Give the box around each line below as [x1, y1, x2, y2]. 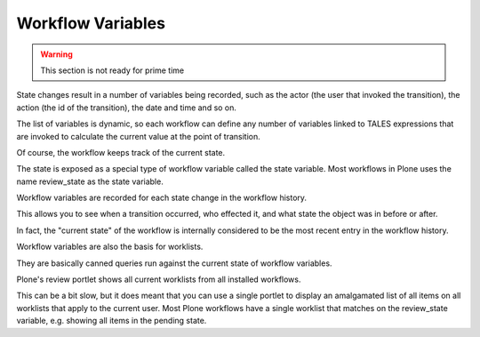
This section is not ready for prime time [40, 65, 185, 76]
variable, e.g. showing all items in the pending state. [16, 316, 207, 326]
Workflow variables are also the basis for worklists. [16, 241, 204, 253]
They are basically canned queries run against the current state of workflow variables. [16, 258, 332, 269]
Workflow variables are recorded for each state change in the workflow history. [16, 192, 307, 204]
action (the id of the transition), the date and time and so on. [16, 102, 237, 113]
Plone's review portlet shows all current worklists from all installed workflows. [16, 274, 301, 285]
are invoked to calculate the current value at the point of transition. [16, 131, 261, 141]
